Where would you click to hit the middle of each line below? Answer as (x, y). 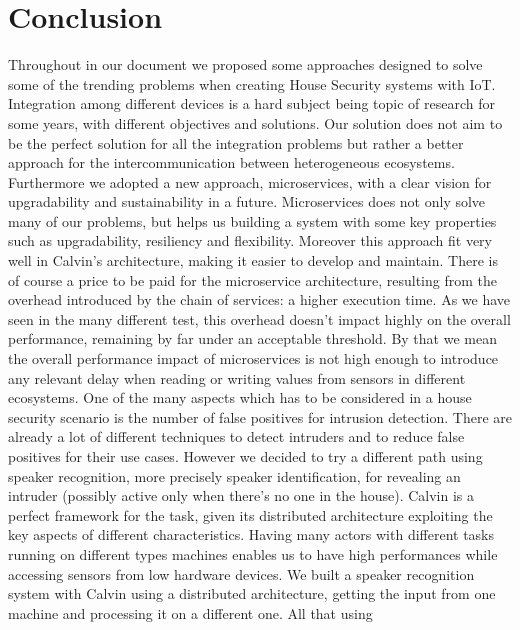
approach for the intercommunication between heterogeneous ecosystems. (231, 162)
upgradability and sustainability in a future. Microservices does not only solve (247, 201)
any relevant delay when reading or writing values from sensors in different (237, 377)
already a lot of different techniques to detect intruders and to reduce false (236, 436)
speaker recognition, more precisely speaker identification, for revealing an (234, 475)
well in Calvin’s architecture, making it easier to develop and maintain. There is (253, 260)
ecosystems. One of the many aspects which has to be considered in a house (240, 397)
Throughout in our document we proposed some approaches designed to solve (245, 64)
